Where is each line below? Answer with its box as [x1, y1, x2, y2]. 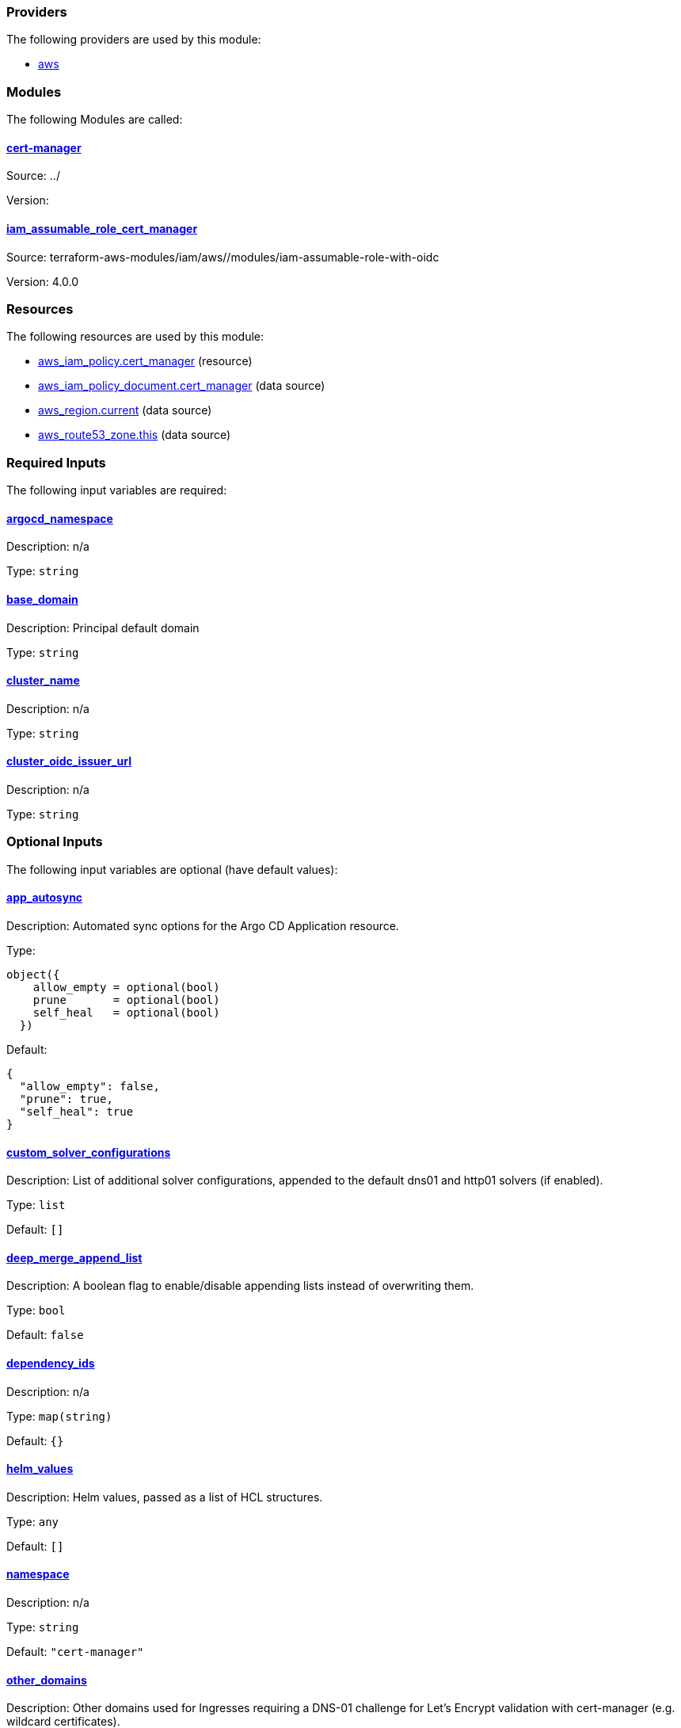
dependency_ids [6, 1356, 95, 1370]
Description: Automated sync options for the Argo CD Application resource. [6, 918, 399, 933]
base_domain [6, 592, 78, 606]
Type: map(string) [6, 1409, 112, 1423]
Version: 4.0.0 [6, 274, 79, 288]
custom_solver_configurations [6, 1145, 171, 1159]
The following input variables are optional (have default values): [6, 862, 338, 876]
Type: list [6, 1198, 66, 1212]
